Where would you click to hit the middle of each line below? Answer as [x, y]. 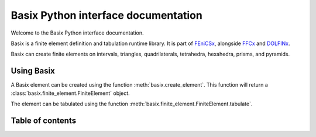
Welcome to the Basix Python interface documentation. [77, 33]
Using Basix [33, 71]
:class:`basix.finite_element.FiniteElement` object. [70, 93]
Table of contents [43, 120]
